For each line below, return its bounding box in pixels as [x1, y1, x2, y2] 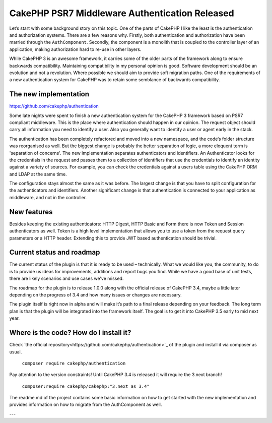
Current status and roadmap [9, 248, 100, 257]
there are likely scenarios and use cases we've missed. [9, 275, 124, 282]
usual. [9, 348, 22, 355]
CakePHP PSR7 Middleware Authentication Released [9, 8, 234, 19]
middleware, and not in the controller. [9, 194, 87, 200]
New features [9, 207, 53, 216]
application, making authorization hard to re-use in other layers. [9, 46, 142, 52]
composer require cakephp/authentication [22, 360, 126, 366]
